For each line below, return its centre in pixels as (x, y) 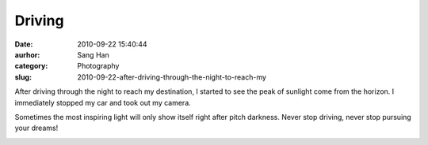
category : (31, 66)
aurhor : (27, 54)
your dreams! (36, 128)
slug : (23, 77)
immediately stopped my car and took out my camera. (103, 102)
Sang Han (94, 54)
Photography (98, 66)
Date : (24, 44)
